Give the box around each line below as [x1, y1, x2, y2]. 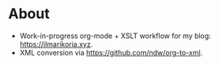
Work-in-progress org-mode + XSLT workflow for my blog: [19, 31, 211, 40]
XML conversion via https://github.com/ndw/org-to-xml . [19, 48, 203, 57]
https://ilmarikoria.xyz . [19, 39, 93, 48]
